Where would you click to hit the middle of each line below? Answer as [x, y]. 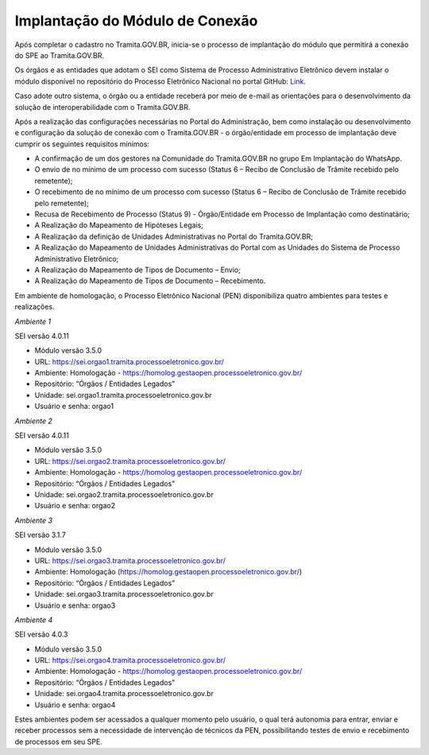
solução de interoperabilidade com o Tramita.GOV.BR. [102, 107]
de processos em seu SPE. [58, 741]
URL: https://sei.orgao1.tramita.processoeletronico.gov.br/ [129, 361]
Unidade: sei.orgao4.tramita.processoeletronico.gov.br [124, 694]
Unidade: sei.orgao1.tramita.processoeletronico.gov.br [123, 395]
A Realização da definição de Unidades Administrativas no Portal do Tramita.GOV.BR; [174, 236]
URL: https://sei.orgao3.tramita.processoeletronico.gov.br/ [130, 560]
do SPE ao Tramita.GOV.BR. [60, 55]
